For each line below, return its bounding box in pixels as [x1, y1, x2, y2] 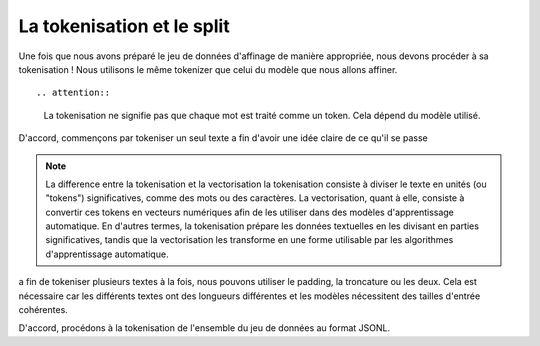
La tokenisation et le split [18, 15, 230, 37]
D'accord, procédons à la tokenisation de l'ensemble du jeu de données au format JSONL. [18, 322, 391, 334]
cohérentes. [18, 304, 69, 316]
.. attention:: [36, 87, 111, 99]
